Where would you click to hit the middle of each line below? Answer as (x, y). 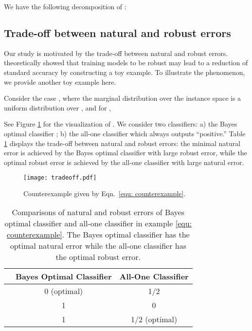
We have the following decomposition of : (65, 6)
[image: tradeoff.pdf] (60, 178)
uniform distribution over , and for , (58, 107)
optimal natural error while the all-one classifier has (98, 245)
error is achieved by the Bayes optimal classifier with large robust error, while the (126, 153)
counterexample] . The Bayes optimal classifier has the (98, 234)
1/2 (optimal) (154, 319)
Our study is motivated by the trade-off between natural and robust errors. (116, 53)
